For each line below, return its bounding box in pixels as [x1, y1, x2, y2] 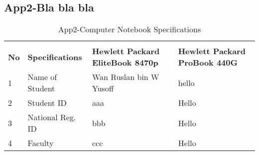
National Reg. [27, 111, 76, 123]
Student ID [27, 97, 67, 109]
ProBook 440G [178, 57, 238, 69]
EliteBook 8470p [92, 57, 158, 69]
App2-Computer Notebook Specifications [58, 23, 201, 35]
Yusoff [92, 82, 114, 94]
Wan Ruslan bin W [92, 71, 159, 83]
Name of [27, 71, 57, 83]
